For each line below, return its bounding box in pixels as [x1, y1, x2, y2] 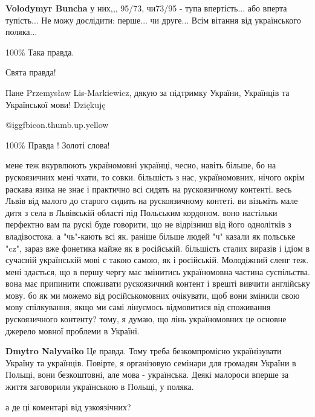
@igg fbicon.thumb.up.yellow [5, 118, 109, 131]
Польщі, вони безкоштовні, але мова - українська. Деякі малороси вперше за [5, 368, 289, 381]
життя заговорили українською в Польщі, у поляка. [5, 380, 194, 393]
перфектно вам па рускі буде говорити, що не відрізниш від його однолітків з [5, 218, 291, 231]
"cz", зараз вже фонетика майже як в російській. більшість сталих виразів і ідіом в [5, 241, 310, 254]
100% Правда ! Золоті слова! [5, 138, 110, 151]
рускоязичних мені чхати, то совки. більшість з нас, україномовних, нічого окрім [5, 170, 305, 183]
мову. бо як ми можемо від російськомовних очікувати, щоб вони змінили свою [5, 288, 300, 301]
